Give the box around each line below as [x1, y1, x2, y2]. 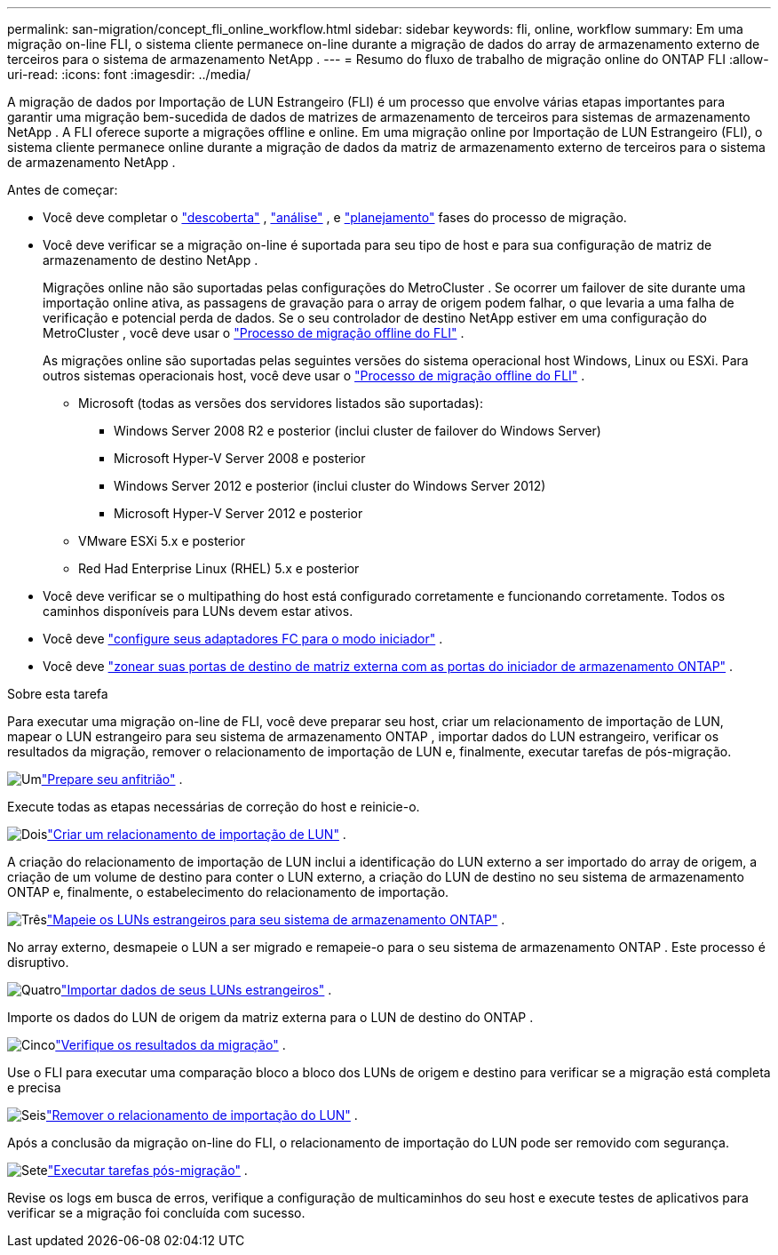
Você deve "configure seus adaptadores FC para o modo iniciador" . [43, 631, 443, 646]
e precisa [7, 1080, 61, 1095]
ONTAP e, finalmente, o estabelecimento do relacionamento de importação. [7, 884, 449, 899]
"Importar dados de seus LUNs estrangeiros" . [60, 982, 332, 997]
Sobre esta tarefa [7, 686, 108, 701]
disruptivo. [7, 955, 69, 970]
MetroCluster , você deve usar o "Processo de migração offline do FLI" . [43, 325, 464, 340]
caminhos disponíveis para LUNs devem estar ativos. [43, 604, 353, 619]
